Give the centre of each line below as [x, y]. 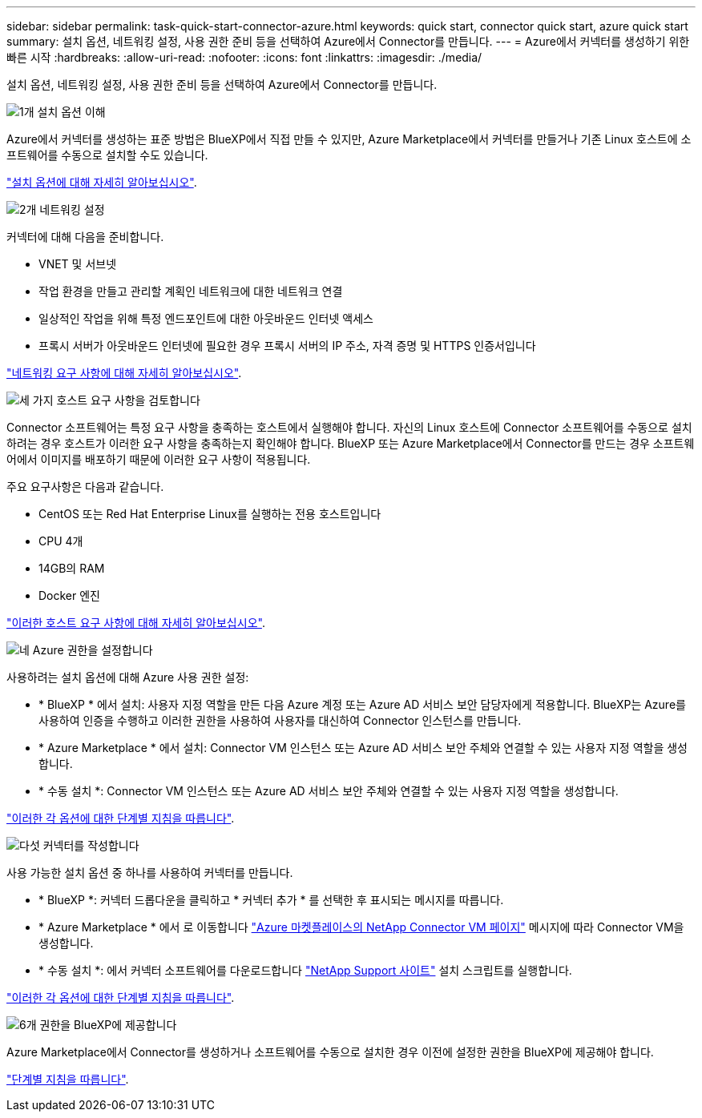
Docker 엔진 [69, 595]
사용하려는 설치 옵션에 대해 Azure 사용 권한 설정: [128, 677]
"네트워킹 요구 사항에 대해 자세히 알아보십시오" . [124, 373]
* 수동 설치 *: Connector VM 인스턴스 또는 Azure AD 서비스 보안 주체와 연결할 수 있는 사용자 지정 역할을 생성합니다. [329, 791]
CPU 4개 [61, 541]
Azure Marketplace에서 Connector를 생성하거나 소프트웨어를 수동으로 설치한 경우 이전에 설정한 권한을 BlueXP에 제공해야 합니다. [330, 1052]
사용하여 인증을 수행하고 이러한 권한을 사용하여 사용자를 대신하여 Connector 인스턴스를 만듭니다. [280, 720]
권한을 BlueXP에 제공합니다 [108, 1025]
